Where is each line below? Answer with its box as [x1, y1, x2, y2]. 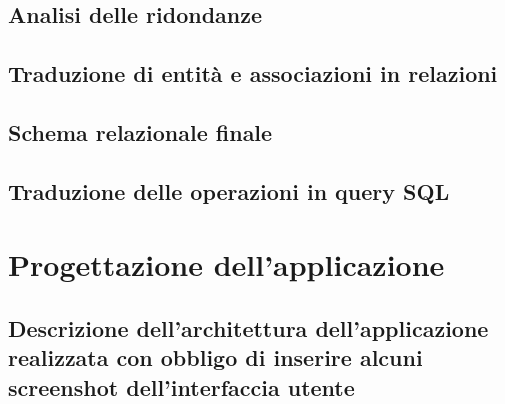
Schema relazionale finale [8, 116, 273, 147]
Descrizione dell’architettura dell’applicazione [8, 312, 489, 343]
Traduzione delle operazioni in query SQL [8, 175, 450, 206]
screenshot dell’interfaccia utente [8, 371, 355, 402]
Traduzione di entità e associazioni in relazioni [8, 58, 498, 89]
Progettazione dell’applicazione [8, 244, 445, 285]
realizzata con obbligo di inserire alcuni [8, 342, 423, 373]
